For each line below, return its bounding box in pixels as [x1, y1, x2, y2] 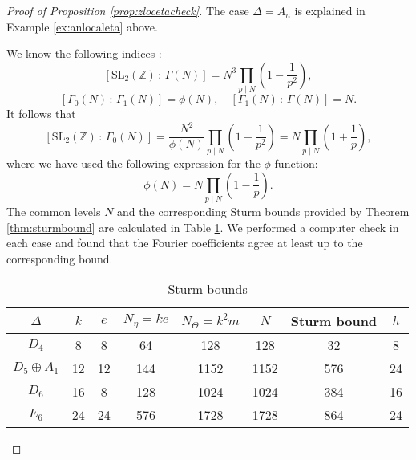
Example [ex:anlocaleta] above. [6, 18, 158, 35]
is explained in [294, 2, 366, 18]
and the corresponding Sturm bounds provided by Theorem [117, 202, 410, 219]
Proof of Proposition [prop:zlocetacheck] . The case [6, 2, 249, 18]
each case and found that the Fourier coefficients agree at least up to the [6, 234, 363, 251]
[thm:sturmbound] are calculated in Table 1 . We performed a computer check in [6, 218, 399, 235]
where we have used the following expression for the [6, 155, 261, 171]
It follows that [6, 105, 76, 122]
